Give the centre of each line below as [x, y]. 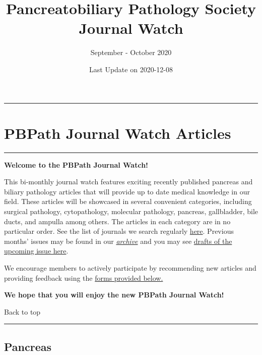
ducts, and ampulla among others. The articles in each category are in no [117, 221]
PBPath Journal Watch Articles [118, 133]
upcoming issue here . [36, 251]
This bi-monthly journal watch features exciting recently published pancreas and [128, 182]
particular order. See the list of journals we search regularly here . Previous [119, 231]
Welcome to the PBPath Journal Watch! [76, 164]
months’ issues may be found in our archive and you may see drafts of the [118, 241]
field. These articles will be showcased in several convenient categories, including [128, 201]
